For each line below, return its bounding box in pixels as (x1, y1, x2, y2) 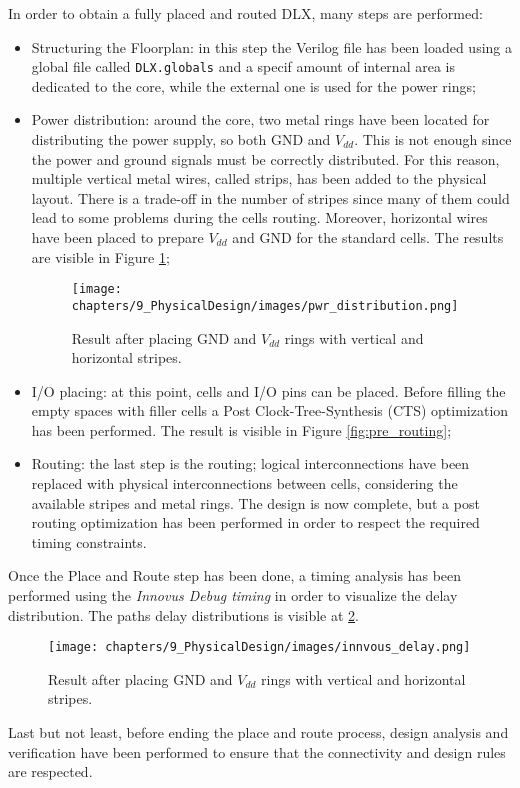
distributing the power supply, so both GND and (31, 129, 331, 150)
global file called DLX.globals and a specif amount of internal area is (31, 56, 455, 77)
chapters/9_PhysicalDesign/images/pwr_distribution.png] (71, 298, 459, 313)
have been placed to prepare (31, 227, 204, 247)
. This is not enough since (354, 129, 512, 150)
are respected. (8, 761, 93, 782)
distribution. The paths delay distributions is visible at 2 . (8, 604, 359, 625)
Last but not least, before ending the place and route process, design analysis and (8, 722, 509, 743)
